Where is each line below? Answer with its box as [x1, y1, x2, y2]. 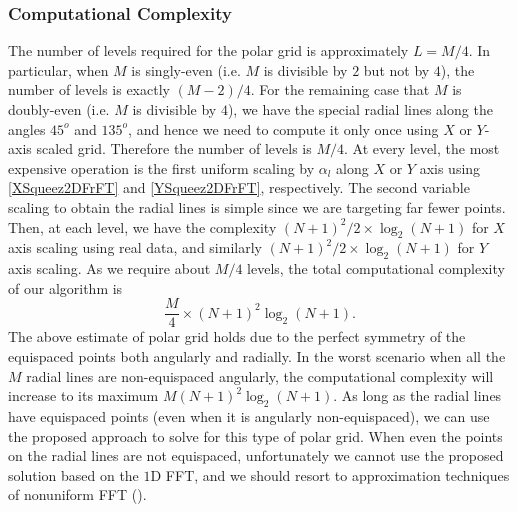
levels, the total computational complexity [247, 258, 505, 279]
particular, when [8, 59, 109, 80]
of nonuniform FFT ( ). [8, 484, 147, 505]
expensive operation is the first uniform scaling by [8, 157, 315, 178]
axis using [419, 157, 481, 178]
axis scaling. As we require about [8, 258, 211, 279]
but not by [363, 59, 430, 80]
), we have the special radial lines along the [227, 99, 493, 119]
